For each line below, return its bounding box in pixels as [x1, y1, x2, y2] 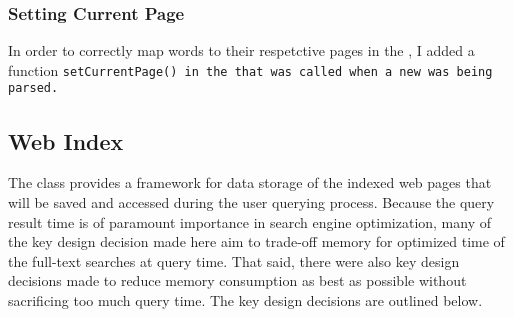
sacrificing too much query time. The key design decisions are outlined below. [8, 289, 483, 310]
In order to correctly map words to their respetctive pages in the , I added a [8, 40, 475, 61]
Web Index [8, 125, 124, 156]
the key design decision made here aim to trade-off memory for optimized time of [8, 231, 505, 252]
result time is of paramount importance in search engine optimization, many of [8, 211, 491, 232]
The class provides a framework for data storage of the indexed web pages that [8, 172, 492, 193]
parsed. [8, 81, 59, 96]
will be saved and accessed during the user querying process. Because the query [8, 191, 495, 212]
